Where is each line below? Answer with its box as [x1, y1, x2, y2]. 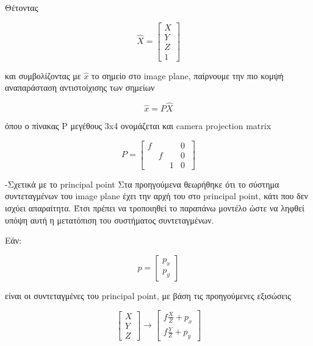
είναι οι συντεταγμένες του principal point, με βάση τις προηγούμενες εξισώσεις [5, 289, 291, 302]
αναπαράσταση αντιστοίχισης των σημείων [5, 81, 155, 94]
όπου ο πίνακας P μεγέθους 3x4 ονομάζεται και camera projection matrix [5, 119, 272, 132]
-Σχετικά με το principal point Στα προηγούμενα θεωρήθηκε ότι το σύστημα [5, 177, 279, 190]
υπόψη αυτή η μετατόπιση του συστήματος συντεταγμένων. [5, 213, 214, 226]
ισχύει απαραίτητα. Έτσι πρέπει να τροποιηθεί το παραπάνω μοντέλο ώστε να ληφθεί [5, 202, 304, 214]
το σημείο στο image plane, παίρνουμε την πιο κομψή [91, 69, 284, 82]
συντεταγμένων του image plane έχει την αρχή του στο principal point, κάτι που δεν [5, 189, 308, 202]
